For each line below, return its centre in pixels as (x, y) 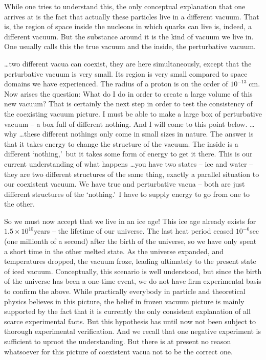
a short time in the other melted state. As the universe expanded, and (114, 251)
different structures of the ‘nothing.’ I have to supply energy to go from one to (127, 194)
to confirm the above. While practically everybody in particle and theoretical (125, 291)
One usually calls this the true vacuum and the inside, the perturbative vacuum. (130, 46)
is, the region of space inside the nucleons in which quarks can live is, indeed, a (128, 26)
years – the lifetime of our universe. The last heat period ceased (134, 231)
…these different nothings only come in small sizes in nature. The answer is (136, 134)
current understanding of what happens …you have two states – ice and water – (129, 163)
